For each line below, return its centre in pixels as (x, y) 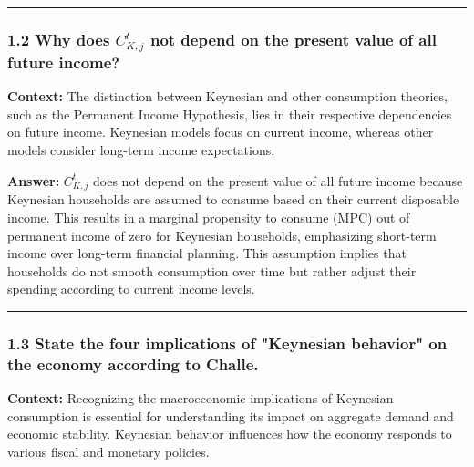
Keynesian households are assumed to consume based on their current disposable (233, 199)
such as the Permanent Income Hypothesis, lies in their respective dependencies (230, 114)
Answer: (34, 180)
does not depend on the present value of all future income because (278, 180)
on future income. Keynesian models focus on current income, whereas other (221, 132)
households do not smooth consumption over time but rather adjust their (212, 270)
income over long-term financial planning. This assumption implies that (207, 253)
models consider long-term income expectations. (141, 150)
